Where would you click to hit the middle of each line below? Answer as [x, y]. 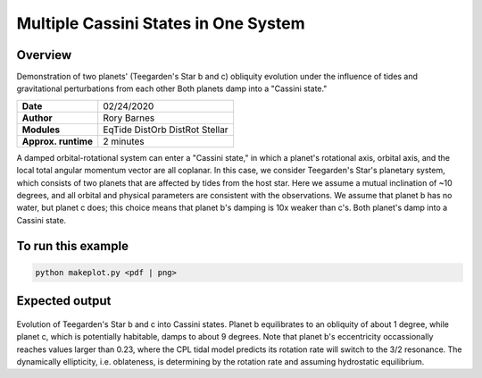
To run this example [73, 246]
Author [37, 118]
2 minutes [124, 141]
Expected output [64, 301]
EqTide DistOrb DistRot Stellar [166, 130]
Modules [41, 130]
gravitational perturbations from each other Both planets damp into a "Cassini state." [172, 88]
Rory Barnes [129, 118]
